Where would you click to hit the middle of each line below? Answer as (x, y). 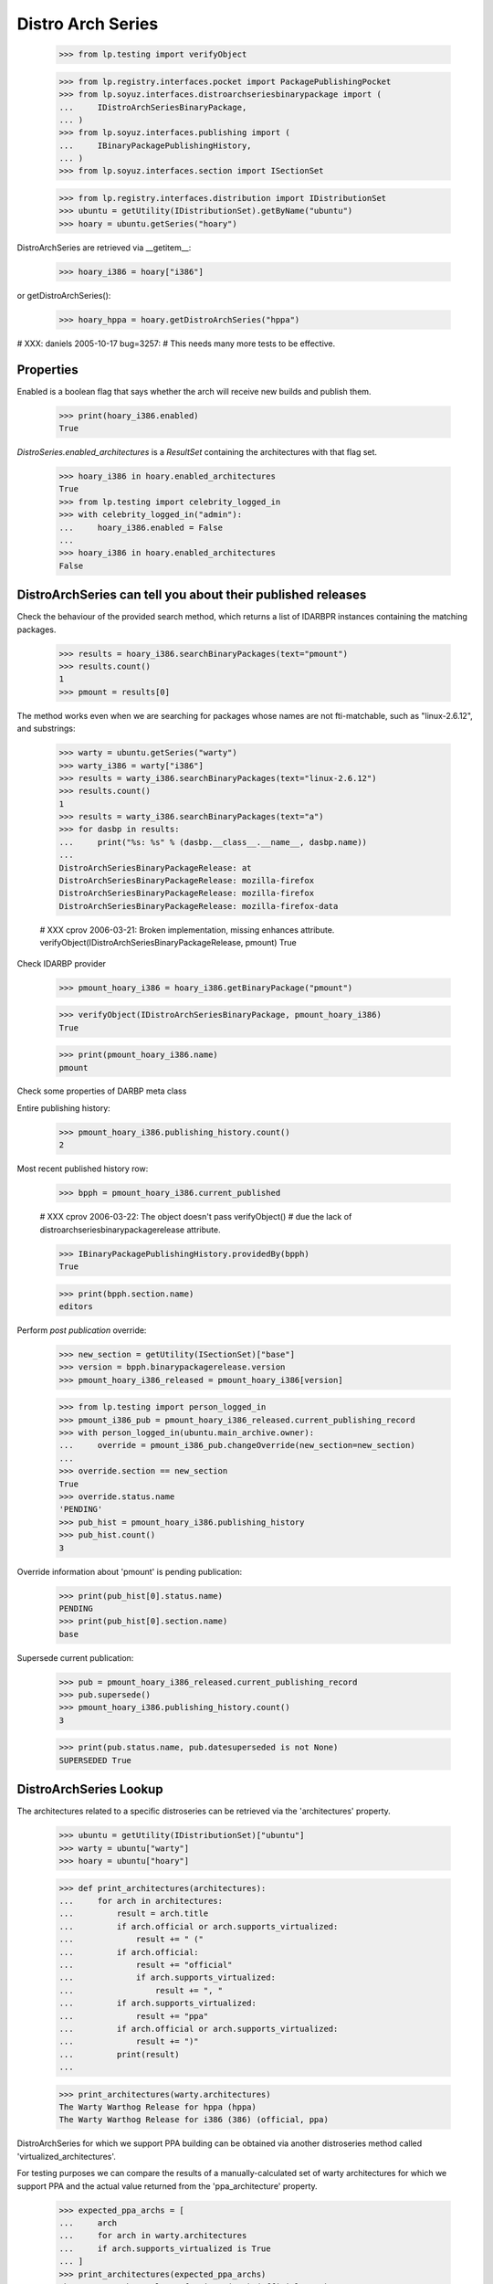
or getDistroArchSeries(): (64, 295)
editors (76, 1306)
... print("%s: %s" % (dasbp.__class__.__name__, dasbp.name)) (213, 842)
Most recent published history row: (83, 1168)
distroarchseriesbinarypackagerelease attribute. (130, 1230)
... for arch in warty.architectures (153, 2236)
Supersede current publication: (75, 1657)
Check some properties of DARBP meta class (102, 1091)
